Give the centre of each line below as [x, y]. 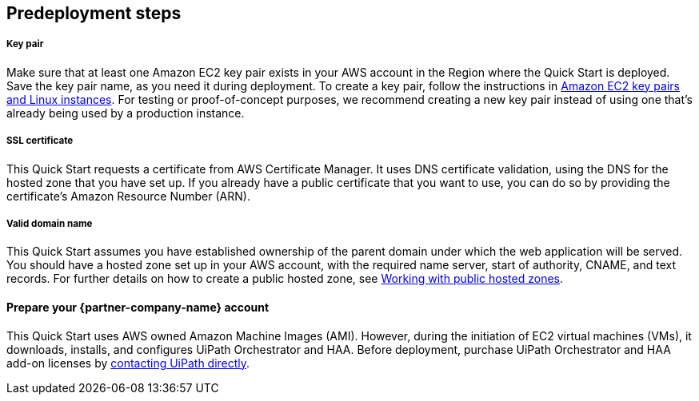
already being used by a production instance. [126, 113]
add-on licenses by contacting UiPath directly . [128, 363]
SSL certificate [40, 141]
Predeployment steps [94, 13]
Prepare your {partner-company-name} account [138, 307]
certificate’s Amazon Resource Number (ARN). [128, 196]
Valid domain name [50, 223]
